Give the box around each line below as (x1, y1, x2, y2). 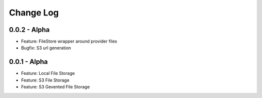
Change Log (9, 7, 59, 18)
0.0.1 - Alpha (9, 58, 48, 66)
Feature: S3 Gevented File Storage (21, 84, 90, 90)
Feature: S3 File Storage (21, 77, 70, 83)
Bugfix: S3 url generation (21, 45, 71, 51)
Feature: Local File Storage (21, 70, 75, 76)
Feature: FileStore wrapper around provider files (21, 39, 117, 44)
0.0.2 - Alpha (9, 26, 50, 34)
